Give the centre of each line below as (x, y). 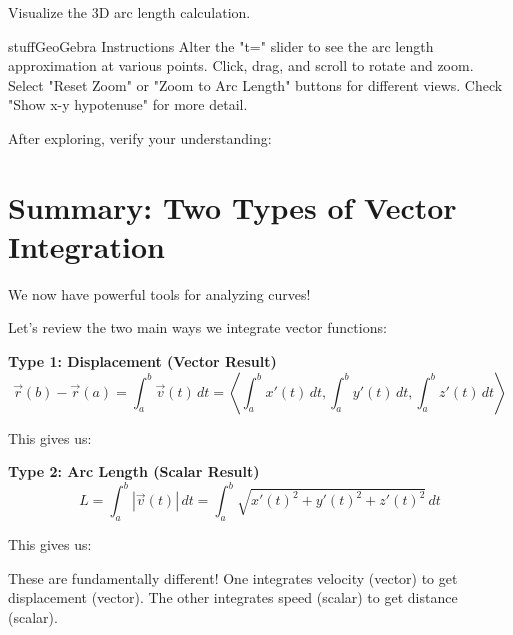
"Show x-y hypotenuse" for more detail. (128, 104)
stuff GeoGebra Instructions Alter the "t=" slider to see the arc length (221, 45)
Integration (86, 245)
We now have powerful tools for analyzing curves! (159, 293)
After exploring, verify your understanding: (140, 137)
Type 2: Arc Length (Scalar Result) (134, 471)
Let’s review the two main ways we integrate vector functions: (197, 327)
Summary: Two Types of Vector (232, 206)
